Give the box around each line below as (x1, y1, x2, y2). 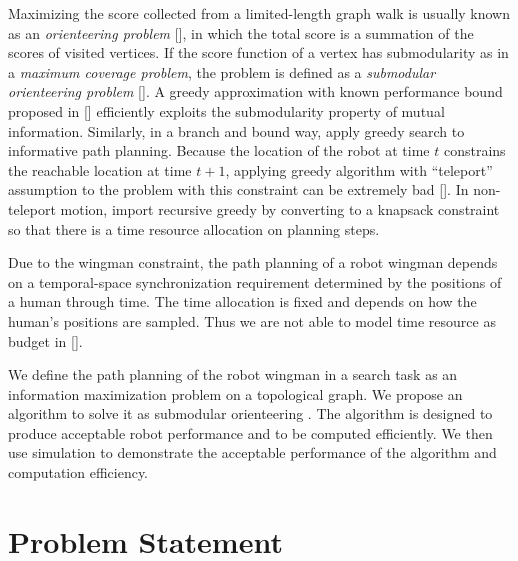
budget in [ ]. (8, 330, 83, 351)
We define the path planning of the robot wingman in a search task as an (8, 364, 458, 385)
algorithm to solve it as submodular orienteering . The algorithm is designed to (8, 403, 493, 424)
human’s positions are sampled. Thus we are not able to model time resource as (8, 310, 496, 331)
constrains (443, 140, 506, 161)
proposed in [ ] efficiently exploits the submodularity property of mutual (8, 100, 445, 121)
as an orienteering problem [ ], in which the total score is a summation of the (8, 22, 474, 43)
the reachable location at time (8, 159, 192, 180)
